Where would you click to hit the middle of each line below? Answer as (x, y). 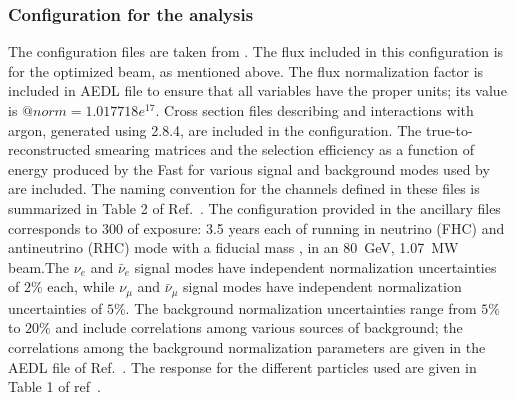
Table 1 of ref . (55, 386)
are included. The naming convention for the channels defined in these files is (244, 188)
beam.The (39, 266)
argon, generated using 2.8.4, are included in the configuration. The (215, 129)
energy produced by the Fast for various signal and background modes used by (249, 168)
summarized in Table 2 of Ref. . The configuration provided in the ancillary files (254, 207)
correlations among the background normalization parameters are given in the (247, 346)
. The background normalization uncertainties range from (301, 307)
